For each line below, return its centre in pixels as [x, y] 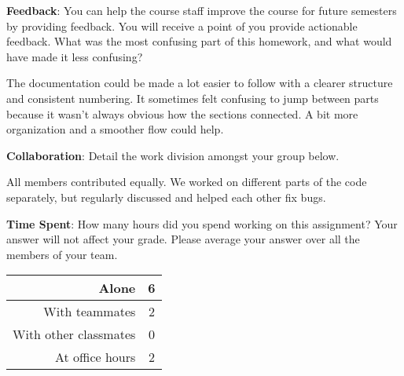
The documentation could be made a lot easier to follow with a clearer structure [200, 83]
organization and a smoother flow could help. [115, 129]
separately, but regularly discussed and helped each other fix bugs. [166, 197]
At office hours [95, 357]
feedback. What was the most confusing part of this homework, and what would [199, 41]
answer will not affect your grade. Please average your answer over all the [183, 239]
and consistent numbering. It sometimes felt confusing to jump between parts [193, 98]
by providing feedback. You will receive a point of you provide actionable [182, 26]
